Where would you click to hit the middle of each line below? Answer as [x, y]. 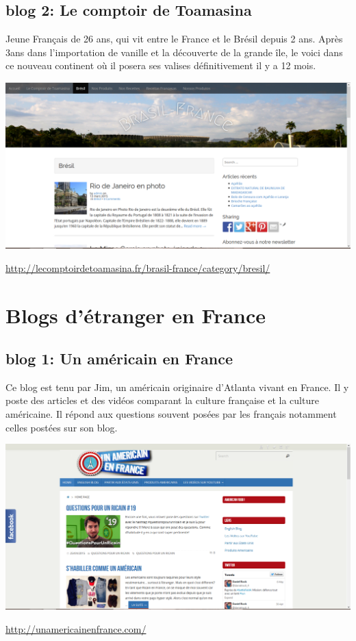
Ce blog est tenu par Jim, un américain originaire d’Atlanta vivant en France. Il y [177, 387]
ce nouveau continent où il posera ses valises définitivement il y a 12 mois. [161, 65]
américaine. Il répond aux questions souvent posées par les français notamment [171, 414]
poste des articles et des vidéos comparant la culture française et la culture [162, 400]
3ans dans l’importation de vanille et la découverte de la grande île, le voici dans [174, 52]
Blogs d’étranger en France [136, 315]
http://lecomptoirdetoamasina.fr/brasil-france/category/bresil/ [138, 267]
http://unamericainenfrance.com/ [76, 628]
